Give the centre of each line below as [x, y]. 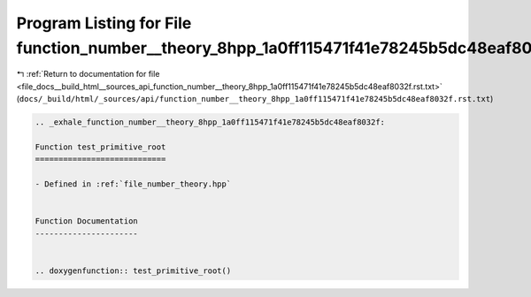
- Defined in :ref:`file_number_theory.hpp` [133, 184]
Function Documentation [87, 221]
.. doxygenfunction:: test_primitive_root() [133, 270]
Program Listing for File [104, 23]
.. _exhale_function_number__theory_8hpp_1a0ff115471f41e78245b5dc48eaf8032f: [210, 122]
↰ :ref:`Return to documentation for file [88, 74]
